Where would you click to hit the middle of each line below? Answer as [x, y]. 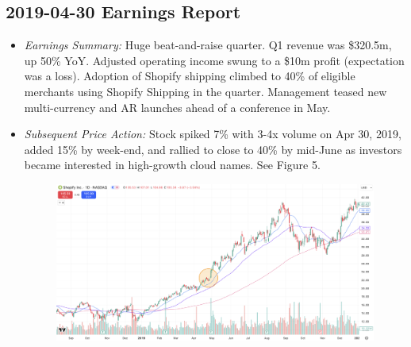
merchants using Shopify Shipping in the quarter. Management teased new [205, 91]
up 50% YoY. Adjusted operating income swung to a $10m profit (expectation [214, 60]
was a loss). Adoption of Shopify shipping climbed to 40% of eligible [190, 76]
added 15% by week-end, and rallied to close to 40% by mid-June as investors [213, 149]
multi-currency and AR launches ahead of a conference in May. [177, 107]
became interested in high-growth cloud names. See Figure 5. [172, 165]
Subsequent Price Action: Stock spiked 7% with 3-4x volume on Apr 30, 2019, [213, 134]
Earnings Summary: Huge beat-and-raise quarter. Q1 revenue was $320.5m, [208, 45]
